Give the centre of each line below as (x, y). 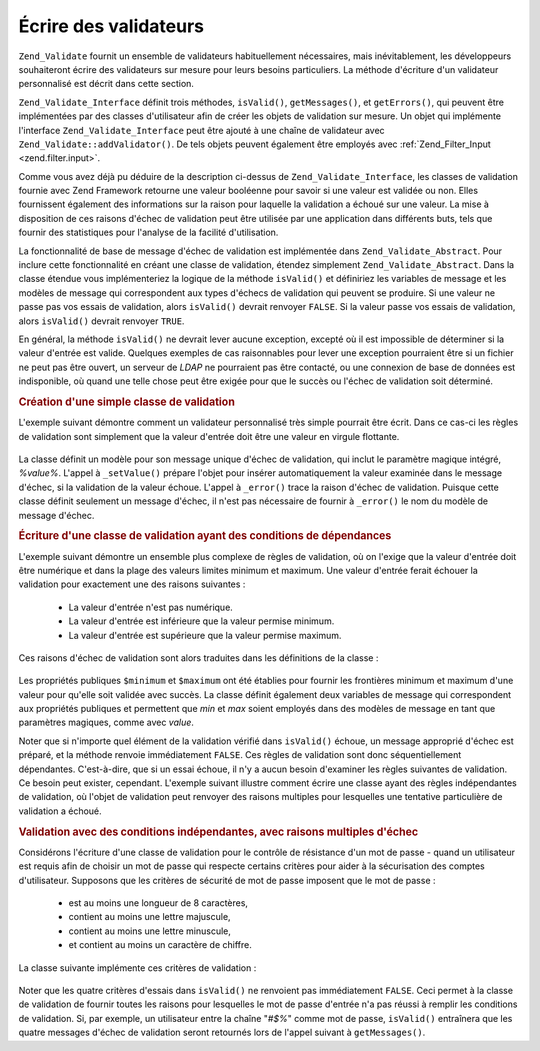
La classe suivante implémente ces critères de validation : (137, 967)
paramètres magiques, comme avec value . (106, 722)
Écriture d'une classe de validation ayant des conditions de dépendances (205, 536)
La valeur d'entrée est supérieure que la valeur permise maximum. (205, 635)
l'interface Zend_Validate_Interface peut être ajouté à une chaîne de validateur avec (201, 130)
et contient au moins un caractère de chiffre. (160, 945)
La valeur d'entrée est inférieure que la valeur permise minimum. (201, 621)
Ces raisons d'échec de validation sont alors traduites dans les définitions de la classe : (198, 657)
